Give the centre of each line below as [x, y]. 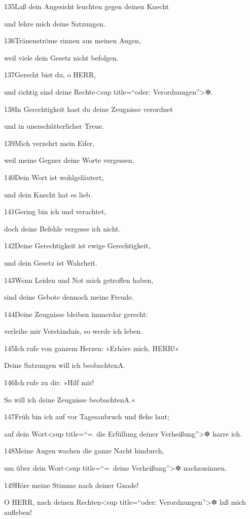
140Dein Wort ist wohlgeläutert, [54, 177]
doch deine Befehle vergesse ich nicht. [62, 228]
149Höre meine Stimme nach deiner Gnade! [72, 485]
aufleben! [18, 512]
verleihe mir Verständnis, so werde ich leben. [73, 331]
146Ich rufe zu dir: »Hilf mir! [49, 382]
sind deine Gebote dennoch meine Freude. [69, 297]
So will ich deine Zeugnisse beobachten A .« [70, 399]
